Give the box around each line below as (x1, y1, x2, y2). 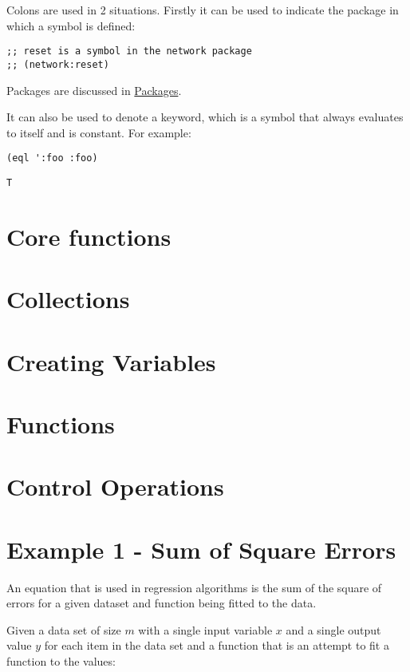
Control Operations (6, 470, 224, 503)
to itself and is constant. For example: (6, 124, 191, 140)
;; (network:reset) (6, 58, 109, 70)
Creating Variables (6, 345, 216, 378)
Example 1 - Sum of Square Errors (6, 532, 396, 565)
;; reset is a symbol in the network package (6, 45, 252, 57)
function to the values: (6, 652, 116, 669)
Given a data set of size (6, 621, 121, 638)
